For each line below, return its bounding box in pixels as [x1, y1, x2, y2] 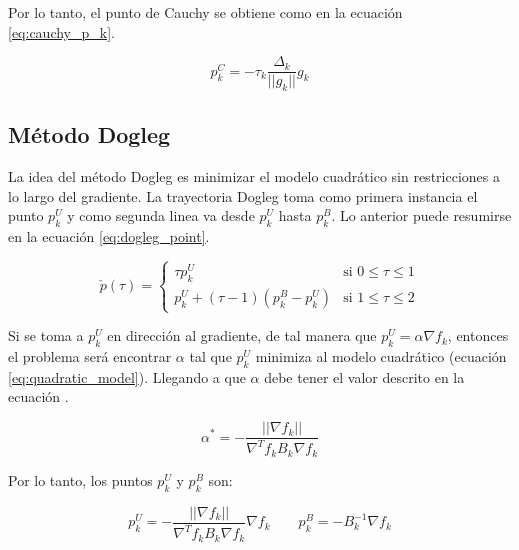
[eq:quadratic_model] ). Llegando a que [8, 366, 246, 387]
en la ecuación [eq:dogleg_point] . [8, 226, 210, 247]
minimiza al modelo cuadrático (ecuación [255, 346, 507, 367]
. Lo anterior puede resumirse [331, 205, 512, 226]
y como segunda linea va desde [67, 205, 255, 226]
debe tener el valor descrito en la [264, 366, 465, 387]
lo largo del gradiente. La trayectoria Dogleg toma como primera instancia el [8, 185, 478, 206]
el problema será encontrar [8, 346, 172, 367]
